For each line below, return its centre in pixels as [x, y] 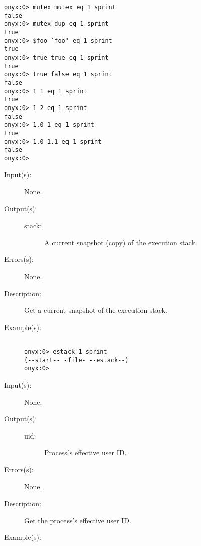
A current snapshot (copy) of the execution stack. [121, 242]
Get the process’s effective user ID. [78, 520]
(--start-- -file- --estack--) [77, 360]
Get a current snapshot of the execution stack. [96, 310]
